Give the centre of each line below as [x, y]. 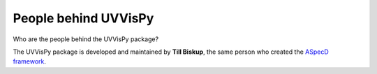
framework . [30, 61]
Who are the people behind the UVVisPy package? [86, 39]
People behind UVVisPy [83, 18]
